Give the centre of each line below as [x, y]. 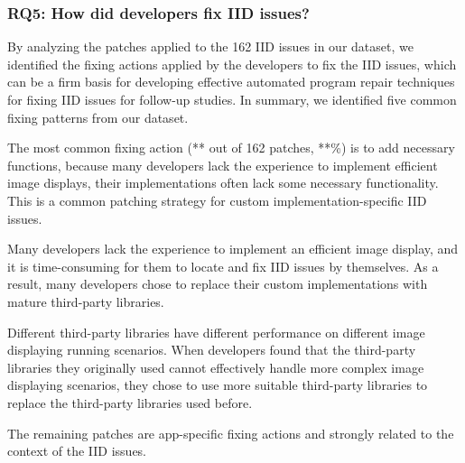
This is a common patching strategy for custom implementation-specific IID [217, 200]
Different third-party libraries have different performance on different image [216, 332]
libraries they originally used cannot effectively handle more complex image [216, 367]
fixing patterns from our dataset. [98, 117]
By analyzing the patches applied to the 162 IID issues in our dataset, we [210, 46]
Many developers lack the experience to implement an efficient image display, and [233, 249]
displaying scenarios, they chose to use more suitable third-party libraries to [218, 385]
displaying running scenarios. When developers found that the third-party [212, 350]
